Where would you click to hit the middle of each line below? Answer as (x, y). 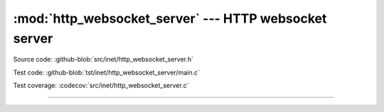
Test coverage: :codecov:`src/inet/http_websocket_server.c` (101, 86)
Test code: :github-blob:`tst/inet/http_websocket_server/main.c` (107, 72)
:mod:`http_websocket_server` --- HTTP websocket (170, 18)
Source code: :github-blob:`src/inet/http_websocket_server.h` (103, 60)
